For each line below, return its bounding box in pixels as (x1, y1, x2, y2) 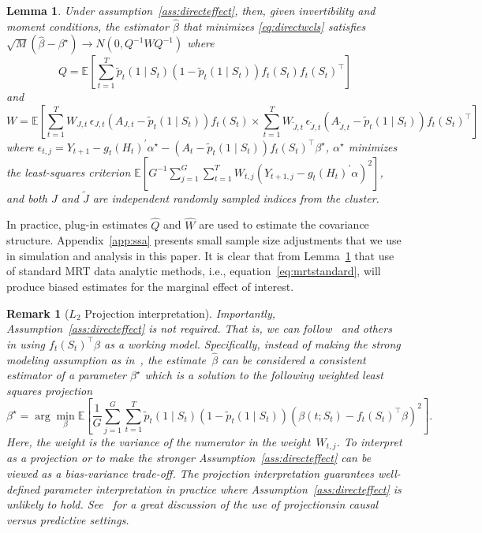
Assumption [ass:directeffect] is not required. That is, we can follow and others (6, 320, 392, 337)
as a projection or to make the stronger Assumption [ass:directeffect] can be (6, 449, 372, 466)
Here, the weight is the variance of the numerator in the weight (6, 433, 311, 449)
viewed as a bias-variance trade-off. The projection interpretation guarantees (6, 464, 374, 481)
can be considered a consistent (222, 351, 366, 367)
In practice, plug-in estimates (6, 216, 148, 233)
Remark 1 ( (6, 304, 69, 321)
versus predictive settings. (6, 511, 129, 527)
